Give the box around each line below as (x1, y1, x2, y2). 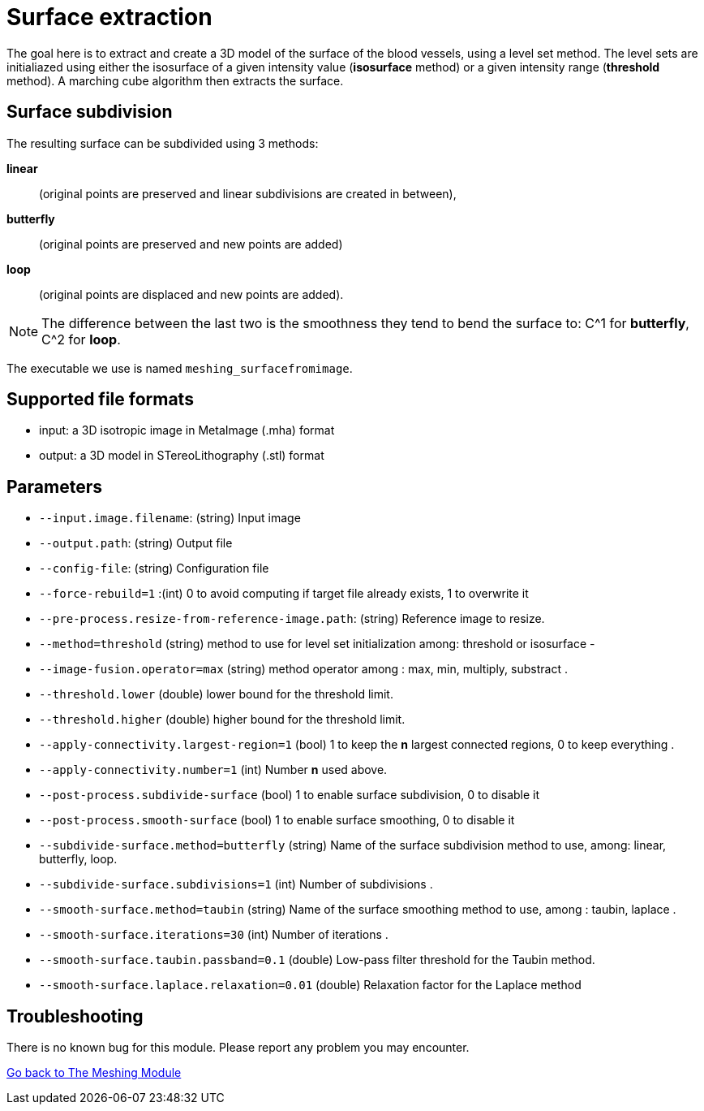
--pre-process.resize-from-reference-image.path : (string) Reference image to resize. (39, 612, 545, 626)
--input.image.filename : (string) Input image (39, 511, 301, 525)
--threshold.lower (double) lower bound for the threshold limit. (39, 687, 393, 702)
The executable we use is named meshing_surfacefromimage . (6, 361, 353, 375)
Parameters (6, 476, 102, 497)
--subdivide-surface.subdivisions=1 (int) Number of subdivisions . (39, 877, 433, 892)
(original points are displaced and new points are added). (39, 287, 344, 301)
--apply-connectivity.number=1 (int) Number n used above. (39, 763, 388, 777)
